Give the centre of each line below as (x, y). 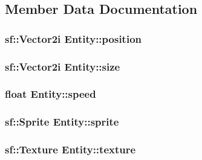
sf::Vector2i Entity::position (73, 38)
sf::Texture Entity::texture (70, 149)
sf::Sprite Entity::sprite (62, 122)
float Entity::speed (50, 94)
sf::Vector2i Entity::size (63, 66)
